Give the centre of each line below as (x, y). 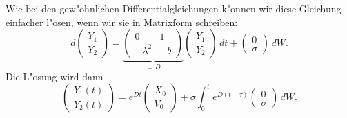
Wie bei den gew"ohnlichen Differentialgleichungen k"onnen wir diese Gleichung (173, 8)
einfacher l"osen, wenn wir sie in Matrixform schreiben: (122, 22)
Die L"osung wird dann (54, 76)
